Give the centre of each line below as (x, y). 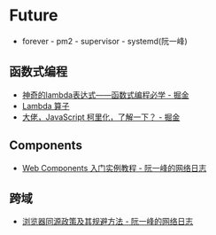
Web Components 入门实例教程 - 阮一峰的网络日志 (114, 168)
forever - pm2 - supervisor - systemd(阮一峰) (104, 41)
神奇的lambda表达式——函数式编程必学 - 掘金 (105, 95)
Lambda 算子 (46, 106)
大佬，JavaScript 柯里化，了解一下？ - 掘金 (101, 117)
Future (34, 16)
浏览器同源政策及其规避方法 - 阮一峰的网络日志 (108, 222)
